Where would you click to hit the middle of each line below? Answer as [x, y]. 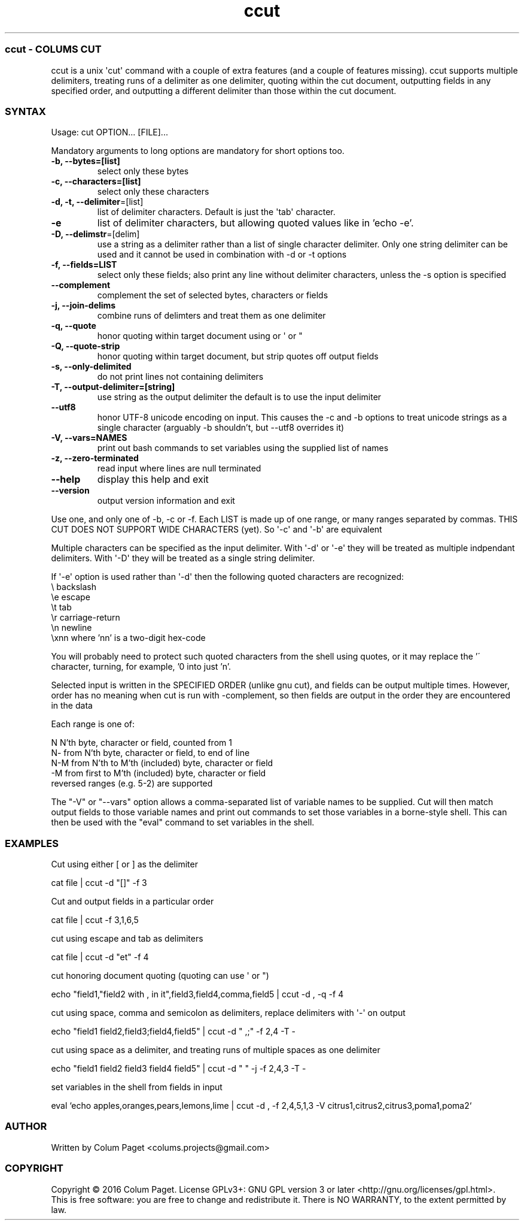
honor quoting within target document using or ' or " [200, 336]
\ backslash [74, 587]
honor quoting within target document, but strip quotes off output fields [238, 356]
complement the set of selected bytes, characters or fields [213, 295]
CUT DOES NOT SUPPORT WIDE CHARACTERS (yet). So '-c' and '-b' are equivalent [217, 530]
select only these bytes [143, 171]
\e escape [71, 597]
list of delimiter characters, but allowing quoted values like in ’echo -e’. [255, 223]
